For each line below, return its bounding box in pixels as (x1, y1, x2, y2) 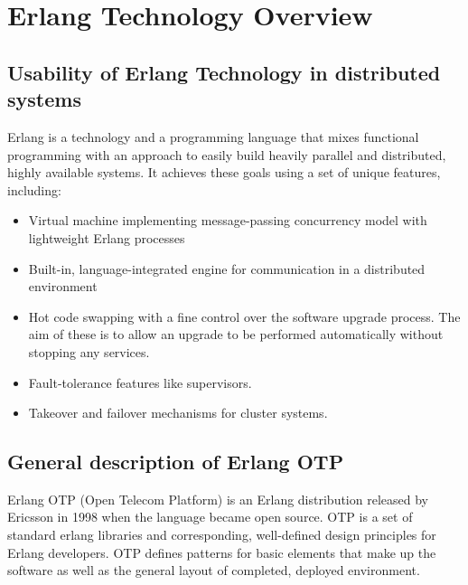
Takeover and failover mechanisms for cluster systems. (28, 403, 328, 422)
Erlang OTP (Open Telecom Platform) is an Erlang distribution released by (7, 489, 428, 508)
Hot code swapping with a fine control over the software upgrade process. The (28, 307, 461, 326)
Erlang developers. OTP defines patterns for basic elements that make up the (7, 543, 436, 561)
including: (7, 180, 61, 199)
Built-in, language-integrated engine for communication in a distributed (28, 259, 426, 278)
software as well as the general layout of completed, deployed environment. (7, 561, 420, 580)
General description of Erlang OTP (7, 448, 344, 476)
